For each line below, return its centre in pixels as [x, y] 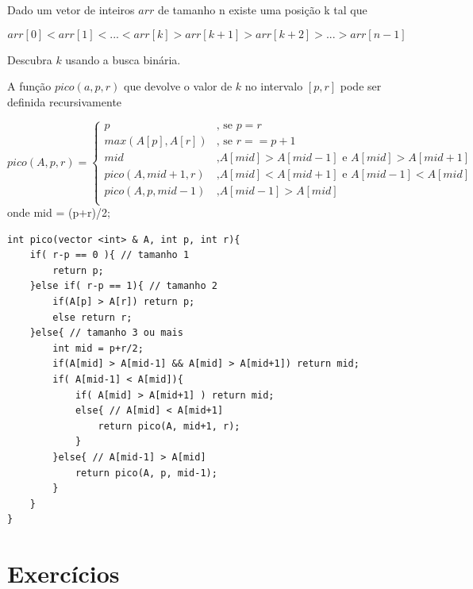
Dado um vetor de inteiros [71, 10]
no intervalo [274, 86]
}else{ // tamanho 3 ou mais [106, 333]
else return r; [92, 317]
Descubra [30, 59]
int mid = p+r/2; [98, 348]
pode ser [361, 86]
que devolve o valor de [178, 86]
